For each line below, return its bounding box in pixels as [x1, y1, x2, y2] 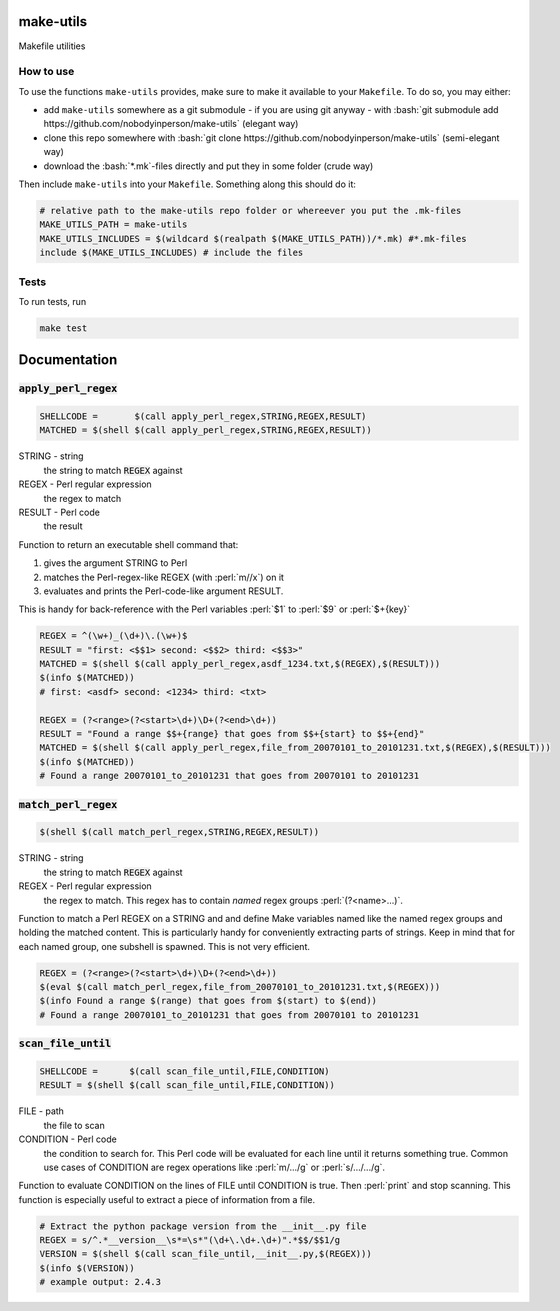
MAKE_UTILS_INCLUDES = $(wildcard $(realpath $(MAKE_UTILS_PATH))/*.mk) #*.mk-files [39, 233, 467, 244]
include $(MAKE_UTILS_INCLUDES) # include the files [39, 247, 304, 259]
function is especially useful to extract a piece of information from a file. [18, 1193, 315, 1205]
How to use [18, 65, 75, 79]
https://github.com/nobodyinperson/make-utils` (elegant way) [43, 118, 299, 130]
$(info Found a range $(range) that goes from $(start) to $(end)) [39, 995, 378, 1007]
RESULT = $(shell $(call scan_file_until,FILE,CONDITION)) [39, 1080, 335, 1091]
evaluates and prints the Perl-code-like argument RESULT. [43, 585, 284, 597]
